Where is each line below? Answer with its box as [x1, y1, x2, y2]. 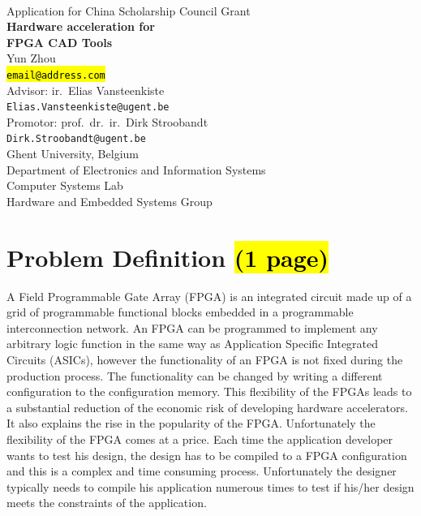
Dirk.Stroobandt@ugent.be [6, 133, 146, 145]
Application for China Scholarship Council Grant [6, 2, 251, 19]
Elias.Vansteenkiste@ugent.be [6, 101, 170, 114]
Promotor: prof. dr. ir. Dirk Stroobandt [6, 113, 208, 130]
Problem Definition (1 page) [6, 240, 329, 273]
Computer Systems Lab [6, 177, 123, 194]
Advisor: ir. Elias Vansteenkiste [6, 81, 165, 98]
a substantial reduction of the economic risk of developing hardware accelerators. [6, 398, 408, 415]
